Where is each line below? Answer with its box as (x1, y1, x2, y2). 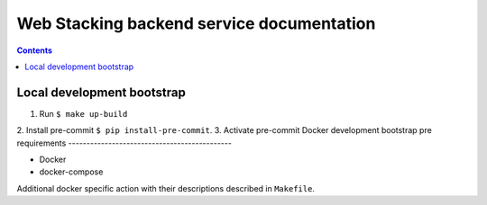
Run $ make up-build (39, 108, 128, 119)
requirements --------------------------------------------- (16, 138, 232, 148)
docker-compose (39, 166, 104, 177)
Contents (16, 45, 53, 56)
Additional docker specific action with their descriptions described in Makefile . (16, 183, 316, 193)
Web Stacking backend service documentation (16, 13, 376, 33)
